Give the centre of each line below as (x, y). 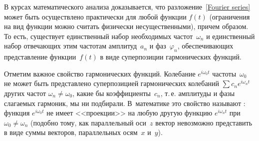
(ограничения (230, 16)
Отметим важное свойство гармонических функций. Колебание (100, 73)
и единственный (231, 36)
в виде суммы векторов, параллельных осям (71, 132)
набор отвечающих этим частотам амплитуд (71, 46)
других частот (25, 93)
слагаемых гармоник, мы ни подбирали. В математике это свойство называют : (125, 103)
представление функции (40, 57)
